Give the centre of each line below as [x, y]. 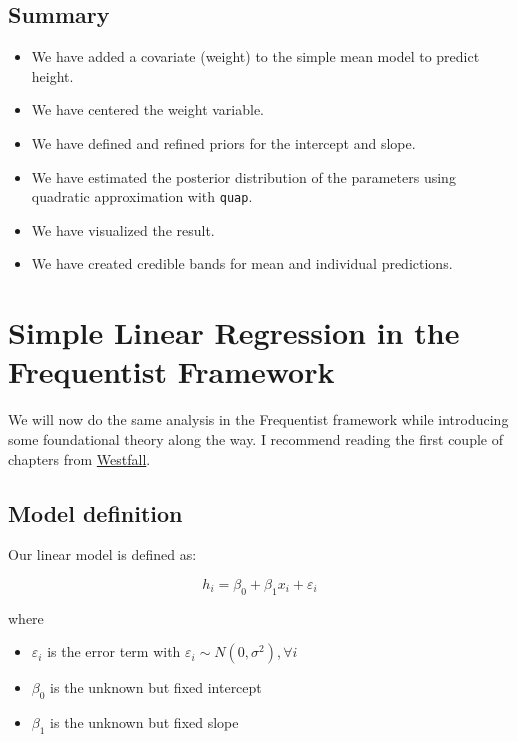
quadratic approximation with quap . [142, 196]
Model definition [95, 512]
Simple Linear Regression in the [234, 332]
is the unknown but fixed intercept [156, 687]
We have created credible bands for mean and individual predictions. [242, 263]
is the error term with [114, 651]
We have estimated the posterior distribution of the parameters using [243, 176]
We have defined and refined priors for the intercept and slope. [223, 142]
